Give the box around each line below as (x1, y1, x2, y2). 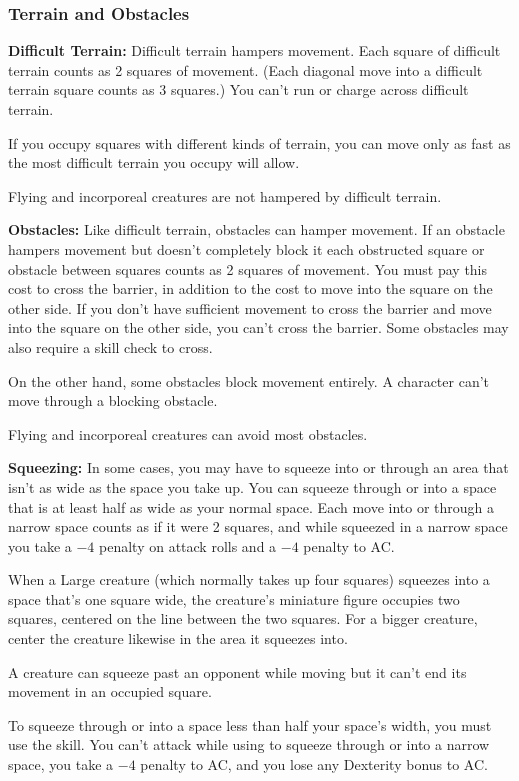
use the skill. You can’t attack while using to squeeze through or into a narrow (8, 734, 490, 755)
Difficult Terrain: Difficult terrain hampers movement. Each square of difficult (8, 40, 501, 61)
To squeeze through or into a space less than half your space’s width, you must (8, 714, 492, 735)
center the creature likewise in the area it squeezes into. (8, 628, 348, 649)
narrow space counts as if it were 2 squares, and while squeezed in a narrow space (8, 516, 508, 537)
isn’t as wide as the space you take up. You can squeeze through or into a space (8, 476, 497, 497)
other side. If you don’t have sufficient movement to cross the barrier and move (8, 297, 492, 318)
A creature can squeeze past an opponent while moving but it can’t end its (8, 661, 467, 682)
